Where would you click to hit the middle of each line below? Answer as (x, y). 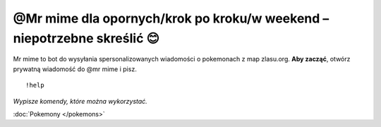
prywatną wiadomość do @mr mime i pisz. (75, 69)
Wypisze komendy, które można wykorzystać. (80, 101)
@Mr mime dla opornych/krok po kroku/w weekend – (171, 18)
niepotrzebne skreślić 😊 (86, 38)
